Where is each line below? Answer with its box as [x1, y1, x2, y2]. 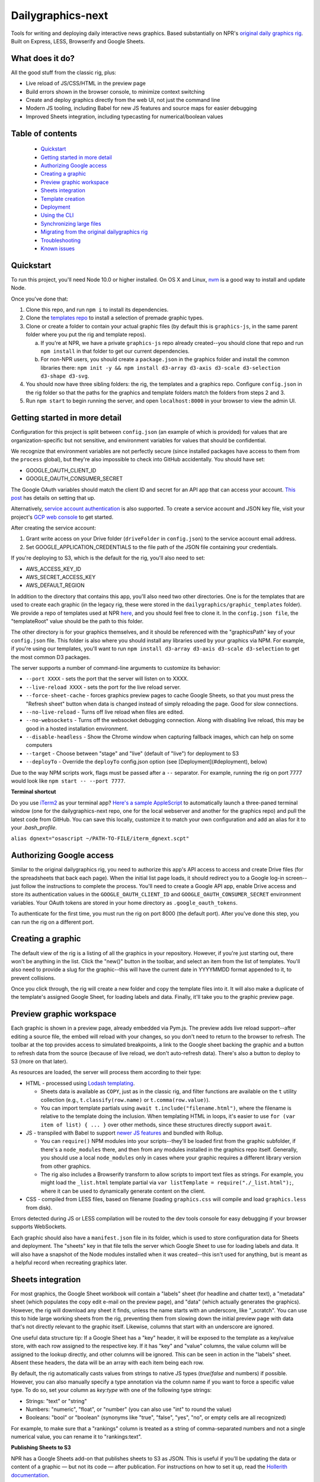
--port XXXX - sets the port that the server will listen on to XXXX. [25, 675, 189, 682]
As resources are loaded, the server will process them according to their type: [11, 1069, 201, 1076]
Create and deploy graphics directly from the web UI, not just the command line [25, 97, 220, 104]
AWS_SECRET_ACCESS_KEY [25, 574, 96, 581]
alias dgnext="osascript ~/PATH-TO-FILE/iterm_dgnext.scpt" [11, 835, 190, 842]
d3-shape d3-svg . [40, 372, 89, 379]
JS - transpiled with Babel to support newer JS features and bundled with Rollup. [25, 1129, 223, 1136]
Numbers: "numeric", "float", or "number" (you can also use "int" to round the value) [25, 1406, 232, 1413]
